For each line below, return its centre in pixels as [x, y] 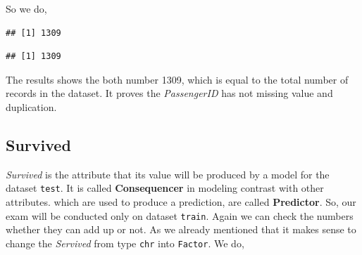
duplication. [31, 106]
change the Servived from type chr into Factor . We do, [125, 243]
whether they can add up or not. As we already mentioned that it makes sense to [181, 229]
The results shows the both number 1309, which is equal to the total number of [177, 79]
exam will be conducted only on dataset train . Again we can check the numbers [180, 215]
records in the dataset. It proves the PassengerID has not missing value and [169, 93]
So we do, [26, 8]
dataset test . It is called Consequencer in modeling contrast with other [165, 188]
